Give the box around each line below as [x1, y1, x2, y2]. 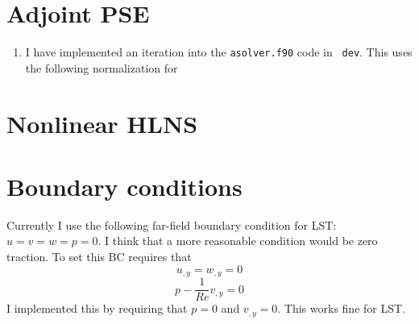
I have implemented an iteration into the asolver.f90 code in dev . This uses [25, 44, 413, 60]
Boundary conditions [6, 169, 243, 202]
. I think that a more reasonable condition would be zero [97, 232, 378, 249]
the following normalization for [25, 59, 178, 76]
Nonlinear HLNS [6, 106, 198, 139]
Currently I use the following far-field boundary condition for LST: [6, 216, 337, 233]
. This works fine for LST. [277, 300, 405, 317]
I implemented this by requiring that [6, 300, 188, 317]
